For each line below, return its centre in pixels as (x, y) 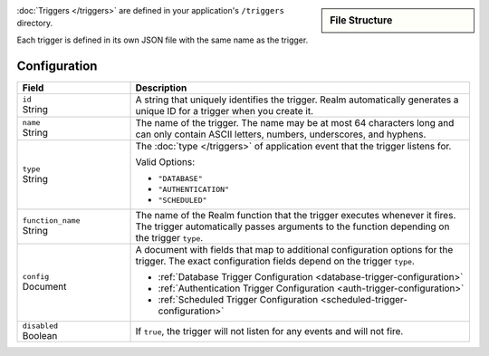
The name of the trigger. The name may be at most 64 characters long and (295, 122)
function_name (51, 221)
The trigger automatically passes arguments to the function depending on (292, 226)
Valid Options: (165, 161)
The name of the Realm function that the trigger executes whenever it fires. (296, 215)
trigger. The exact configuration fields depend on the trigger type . (275, 261)
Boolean (40, 335)
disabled (40, 326)
